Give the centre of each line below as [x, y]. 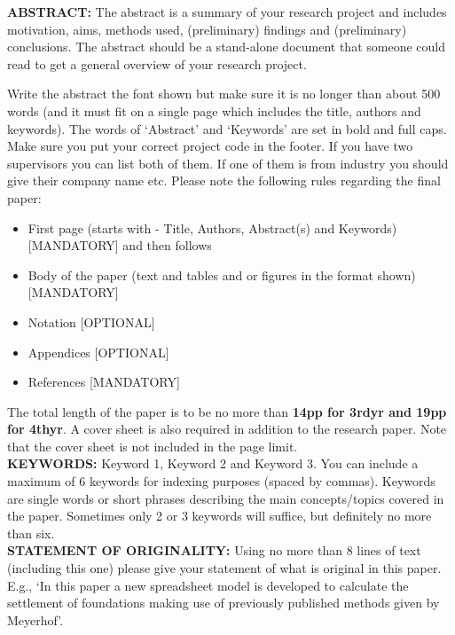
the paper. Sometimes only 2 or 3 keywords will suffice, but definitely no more [220, 516]
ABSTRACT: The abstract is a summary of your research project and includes [227, 12]
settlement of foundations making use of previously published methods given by [224, 603]
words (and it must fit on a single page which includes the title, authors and [214, 110]
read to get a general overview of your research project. [157, 63]
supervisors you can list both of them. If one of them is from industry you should [228, 163]
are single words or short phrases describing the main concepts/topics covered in [226, 498]
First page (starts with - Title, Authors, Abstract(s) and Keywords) [212, 227]
